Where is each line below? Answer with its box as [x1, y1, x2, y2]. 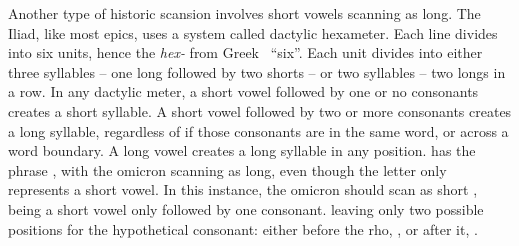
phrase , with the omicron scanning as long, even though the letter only [8, 159, 447, 180]
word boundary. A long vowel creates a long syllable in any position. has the [8, 140, 476, 161]
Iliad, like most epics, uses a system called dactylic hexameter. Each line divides [8, 22, 498, 43]
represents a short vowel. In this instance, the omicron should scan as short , [8, 179, 478, 200]
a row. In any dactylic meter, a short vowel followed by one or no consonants [8, 81, 479, 102]
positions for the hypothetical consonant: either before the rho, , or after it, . [8, 218, 478, 239]
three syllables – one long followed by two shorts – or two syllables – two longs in [8, 61, 506, 82]
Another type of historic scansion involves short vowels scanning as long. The [8, 3, 481, 23]
